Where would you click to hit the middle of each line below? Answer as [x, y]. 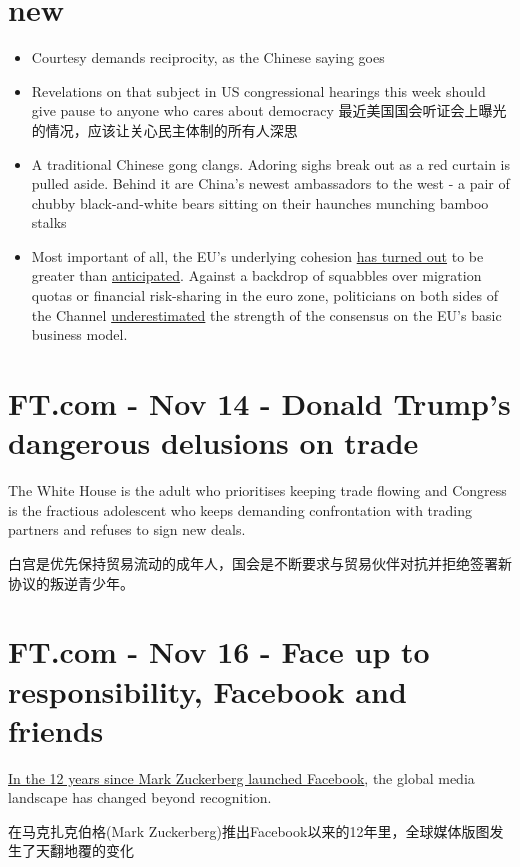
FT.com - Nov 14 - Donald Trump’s [259, 403]
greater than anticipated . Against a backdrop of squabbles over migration [256, 275]
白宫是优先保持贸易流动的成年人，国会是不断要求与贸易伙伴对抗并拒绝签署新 [260, 562]
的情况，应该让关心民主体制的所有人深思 [164, 129]
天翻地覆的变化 [84, 850]
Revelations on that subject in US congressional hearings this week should [258, 90]
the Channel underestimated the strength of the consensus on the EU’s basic [266, 314]
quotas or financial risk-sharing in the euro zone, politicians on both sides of [264, 295]
